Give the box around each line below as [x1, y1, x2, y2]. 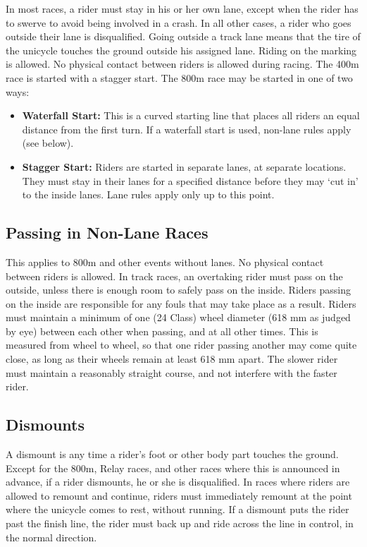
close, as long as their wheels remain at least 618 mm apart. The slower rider [6, 351, 338, 366]
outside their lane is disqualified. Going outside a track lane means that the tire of [6, 29, 361, 44]
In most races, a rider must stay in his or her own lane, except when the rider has [6, 1, 359, 16]
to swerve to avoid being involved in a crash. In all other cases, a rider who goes [6, 15, 352, 30]
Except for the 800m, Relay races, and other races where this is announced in [6, 460, 340, 475]
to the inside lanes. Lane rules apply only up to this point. [22, 187, 275, 202]
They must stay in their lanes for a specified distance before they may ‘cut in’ [22, 173, 359, 188]
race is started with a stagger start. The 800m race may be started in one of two [6, 70, 353, 85]
